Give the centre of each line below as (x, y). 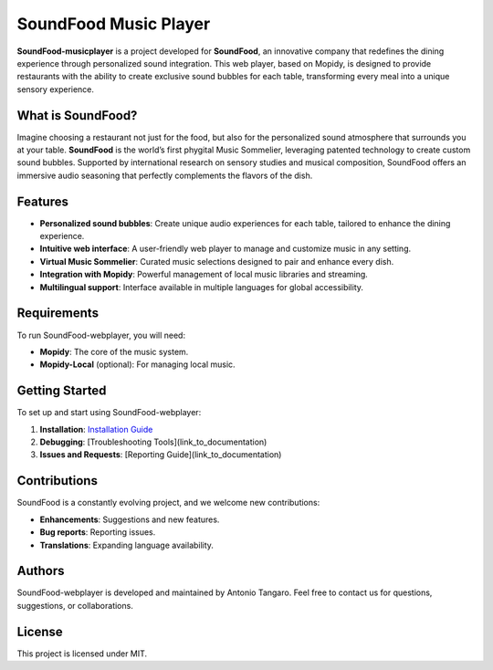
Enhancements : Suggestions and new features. (130, 519)
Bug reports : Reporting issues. (98, 532)
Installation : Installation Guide (96, 429)
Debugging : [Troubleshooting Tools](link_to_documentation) (153, 442)
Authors (41, 571)
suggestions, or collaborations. (75, 605)
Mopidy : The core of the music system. (114, 351)
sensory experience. (56, 89)
